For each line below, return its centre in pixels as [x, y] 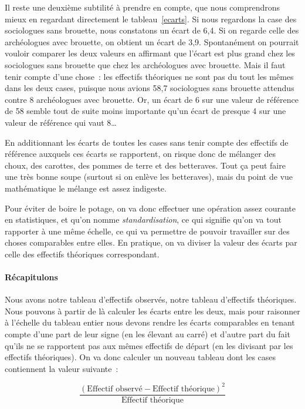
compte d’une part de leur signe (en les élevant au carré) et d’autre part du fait [148, 334]
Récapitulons [31, 277]
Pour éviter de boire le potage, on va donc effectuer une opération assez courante [150, 208]
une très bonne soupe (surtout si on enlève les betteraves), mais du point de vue [149, 177]
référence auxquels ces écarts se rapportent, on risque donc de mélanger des [140, 154]
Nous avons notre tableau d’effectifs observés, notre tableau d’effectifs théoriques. [151, 299]
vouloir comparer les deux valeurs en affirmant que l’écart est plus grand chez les [150, 53]
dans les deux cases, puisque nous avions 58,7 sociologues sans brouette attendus [150, 88]
